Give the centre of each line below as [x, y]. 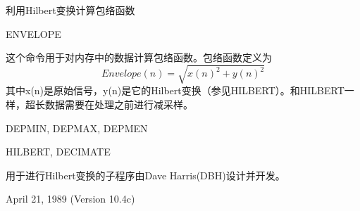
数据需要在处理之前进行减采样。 [119, 104]
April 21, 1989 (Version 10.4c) [70, 199]
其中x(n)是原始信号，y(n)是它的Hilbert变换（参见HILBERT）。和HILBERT [175, 90]
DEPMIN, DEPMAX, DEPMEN [77, 128]
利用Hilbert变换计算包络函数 [70, 10]
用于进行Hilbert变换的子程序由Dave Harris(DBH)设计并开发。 [145, 175]
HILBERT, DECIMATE [58, 152]
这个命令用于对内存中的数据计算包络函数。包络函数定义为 [139, 57]
